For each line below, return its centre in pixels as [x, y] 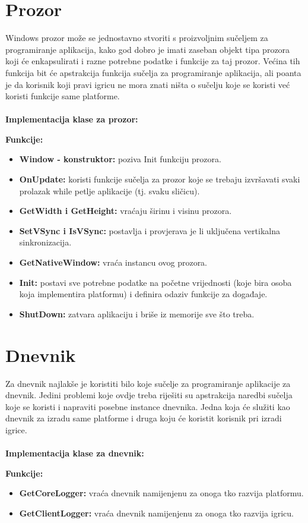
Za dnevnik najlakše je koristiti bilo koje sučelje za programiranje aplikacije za [148, 383]
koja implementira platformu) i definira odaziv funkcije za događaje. [143, 294]
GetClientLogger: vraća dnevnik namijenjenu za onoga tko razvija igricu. [156, 513]
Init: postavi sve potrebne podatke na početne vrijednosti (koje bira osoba [155, 282]
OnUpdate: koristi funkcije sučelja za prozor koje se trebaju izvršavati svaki [160, 179]
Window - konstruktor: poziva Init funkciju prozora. [120, 159]
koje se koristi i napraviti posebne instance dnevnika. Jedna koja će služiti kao [148, 406]
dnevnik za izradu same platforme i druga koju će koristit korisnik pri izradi [144, 418]
